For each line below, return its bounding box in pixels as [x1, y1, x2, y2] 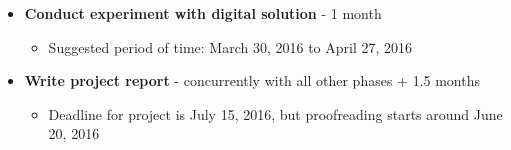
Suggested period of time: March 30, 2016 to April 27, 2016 [48, 36, 413, 57]
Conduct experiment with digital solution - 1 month [24, 3, 382, 23]
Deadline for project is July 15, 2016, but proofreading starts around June [48, 103, 503, 124]
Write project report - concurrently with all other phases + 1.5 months [24, 70, 480, 91]
